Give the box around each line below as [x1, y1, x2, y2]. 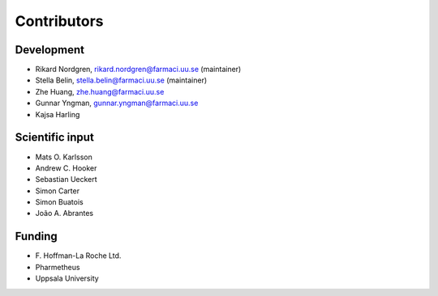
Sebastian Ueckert [35, 175, 97, 184]
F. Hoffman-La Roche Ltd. [35, 251, 122, 260]
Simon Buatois [35, 197, 84, 207]
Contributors [15, 12, 105, 30]
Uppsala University [35, 273, 99, 283]
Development [15, 43, 85, 57]
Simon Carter [35, 186, 80, 196]
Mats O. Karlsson [35, 152, 92, 162]
